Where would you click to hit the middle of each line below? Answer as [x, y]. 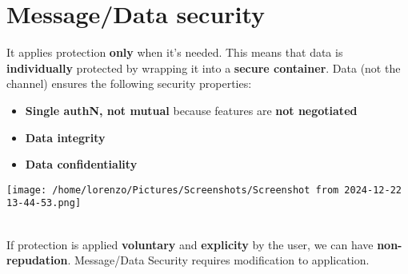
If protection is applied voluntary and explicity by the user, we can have [190, 244]
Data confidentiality [81, 164]
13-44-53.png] [44, 203]
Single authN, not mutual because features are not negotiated [191, 110]
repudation [37, 260]
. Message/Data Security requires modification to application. [218, 260]
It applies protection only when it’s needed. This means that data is [175, 52]
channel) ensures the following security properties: [129, 83]
